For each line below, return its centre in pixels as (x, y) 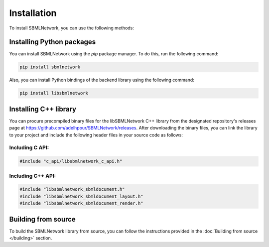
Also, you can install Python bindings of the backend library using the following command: (102, 80)
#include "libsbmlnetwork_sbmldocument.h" (72, 189)
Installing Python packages (53, 42)
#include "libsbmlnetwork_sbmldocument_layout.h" (81, 196)
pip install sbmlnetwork (50, 67)
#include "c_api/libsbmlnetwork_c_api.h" (71, 161)
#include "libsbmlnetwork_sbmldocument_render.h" (81, 203)
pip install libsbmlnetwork (54, 93)
